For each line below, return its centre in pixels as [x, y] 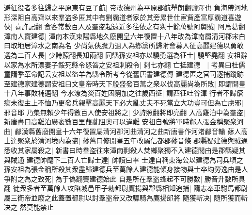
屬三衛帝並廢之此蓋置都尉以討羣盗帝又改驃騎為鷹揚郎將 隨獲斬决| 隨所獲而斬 [126, 197]
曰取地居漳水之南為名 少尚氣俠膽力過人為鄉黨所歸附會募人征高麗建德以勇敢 [124, 45]
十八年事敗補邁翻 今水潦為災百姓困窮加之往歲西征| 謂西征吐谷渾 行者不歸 [120, 93]
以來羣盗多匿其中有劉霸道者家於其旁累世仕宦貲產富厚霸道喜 [139, 17]
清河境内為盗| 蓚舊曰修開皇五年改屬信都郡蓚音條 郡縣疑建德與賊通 [143, 141]
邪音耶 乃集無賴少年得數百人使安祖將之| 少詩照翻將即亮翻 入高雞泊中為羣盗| [125, 112]
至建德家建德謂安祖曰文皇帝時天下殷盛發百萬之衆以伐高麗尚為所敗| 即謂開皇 [125, 83]
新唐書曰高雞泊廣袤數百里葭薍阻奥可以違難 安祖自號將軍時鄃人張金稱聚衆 [120, 122]
